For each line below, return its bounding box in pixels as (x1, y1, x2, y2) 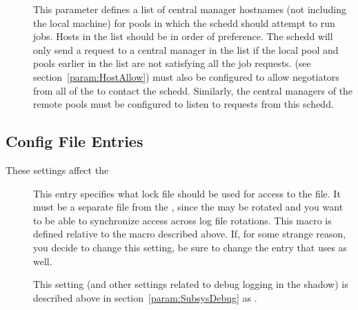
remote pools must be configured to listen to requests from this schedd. (33, 97, 334, 111)
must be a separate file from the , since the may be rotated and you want (33, 200, 344, 214)
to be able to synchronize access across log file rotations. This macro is (33, 213, 332, 227)
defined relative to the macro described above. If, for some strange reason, (33, 226, 346, 241)
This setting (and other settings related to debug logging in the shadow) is (33, 277, 348, 291)
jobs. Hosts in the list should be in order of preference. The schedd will (33, 29, 333, 43)
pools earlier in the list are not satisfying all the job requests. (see (33, 56, 311, 70)
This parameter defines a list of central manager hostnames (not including (33, 2, 346, 16)
